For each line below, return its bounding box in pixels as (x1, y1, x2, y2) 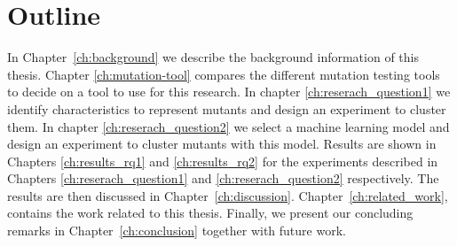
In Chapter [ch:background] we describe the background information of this (7, 48, 419, 66)
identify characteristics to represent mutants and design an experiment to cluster (7, 99, 446, 118)
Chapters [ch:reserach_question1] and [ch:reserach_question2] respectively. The (7, 169, 439, 188)
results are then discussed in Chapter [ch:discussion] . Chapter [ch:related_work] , (7, 186, 448, 204)
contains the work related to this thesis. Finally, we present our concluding (7, 204, 414, 222)
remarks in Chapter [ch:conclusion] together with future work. (7, 221, 346, 240)
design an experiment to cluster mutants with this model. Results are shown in (7, 135, 437, 153)
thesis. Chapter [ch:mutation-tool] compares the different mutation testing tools (7, 65, 440, 83)
